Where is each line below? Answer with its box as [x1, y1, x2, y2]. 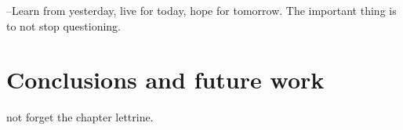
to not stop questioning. [6, 17, 122, 34]
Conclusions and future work [6, 63, 325, 96]
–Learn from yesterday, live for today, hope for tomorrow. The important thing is [6, 2, 397, 18]
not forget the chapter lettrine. [6, 109, 154, 125]
